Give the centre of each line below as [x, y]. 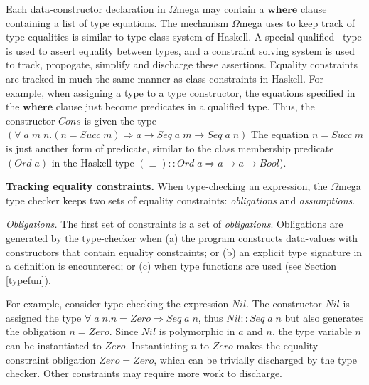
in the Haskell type [93, 162]
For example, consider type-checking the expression [117, 304]
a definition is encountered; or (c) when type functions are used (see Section [171, 266]
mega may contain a [220, 9]
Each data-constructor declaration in [86, 9]
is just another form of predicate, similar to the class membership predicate [170, 148]
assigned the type [44, 317]
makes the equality [277, 346]
